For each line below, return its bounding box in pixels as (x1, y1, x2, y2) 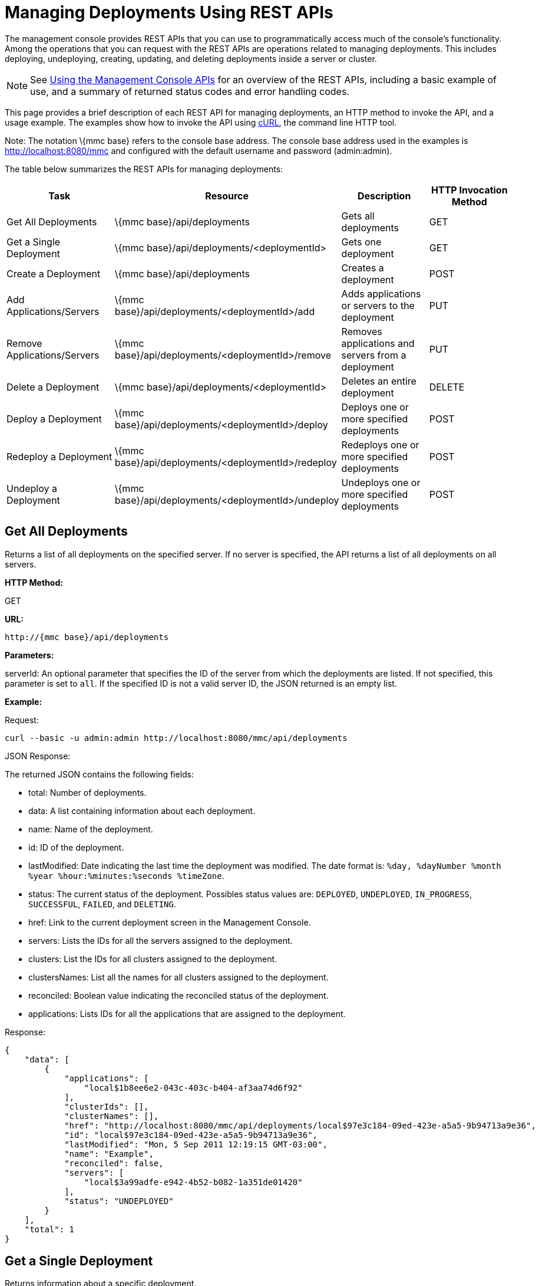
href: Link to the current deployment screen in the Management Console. (28, 917, 311, 927)
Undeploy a (6, 482, 57, 494)
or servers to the (341, 299, 415, 311)
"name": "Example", (64, 1149, 154, 1159)
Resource (205, 189, 249, 202)
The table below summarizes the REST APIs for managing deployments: (5, 163, 283, 174)
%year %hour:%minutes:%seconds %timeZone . (28, 870, 224, 881)
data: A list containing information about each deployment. (28, 805, 256, 816)
